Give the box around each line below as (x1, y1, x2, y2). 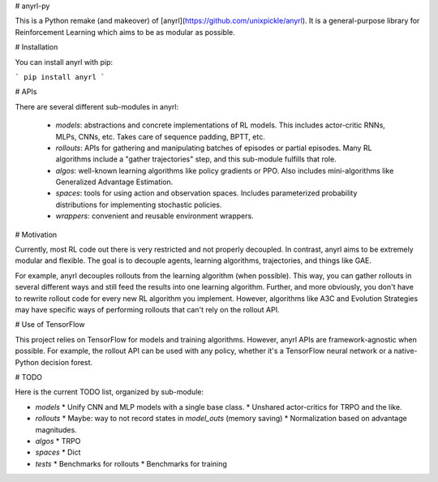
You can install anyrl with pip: (15, 57, 114, 67)
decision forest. (41, 357, 93, 367)
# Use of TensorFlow (15, 320, 85, 329)
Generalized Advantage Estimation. (55, 177, 174, 187)
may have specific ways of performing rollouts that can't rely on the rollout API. (15, 304, 280, 314)
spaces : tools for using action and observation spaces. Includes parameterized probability (55, 188, 358, 198)
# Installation (15, 42, 58, 52)
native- (393, 346, 418, 356)
